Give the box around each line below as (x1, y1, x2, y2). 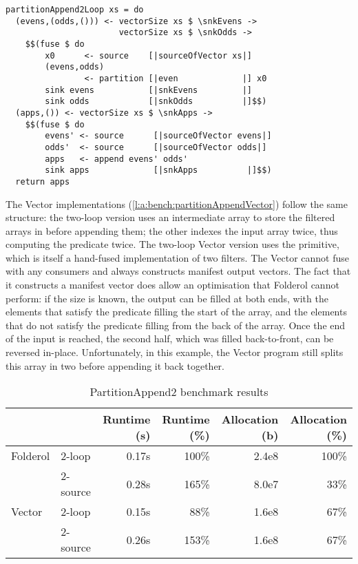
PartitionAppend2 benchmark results (89, 384, 268, 400)
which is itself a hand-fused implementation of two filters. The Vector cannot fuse (6, 250, 349, 264)
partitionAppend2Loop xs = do (6, 5, 144, 14)
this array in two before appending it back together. (6, 358, 224, 373)
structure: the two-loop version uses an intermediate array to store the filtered (6, 210, 335, 224)
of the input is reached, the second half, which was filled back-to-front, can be (6, 331, 334, 346)
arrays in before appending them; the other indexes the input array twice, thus (6, 223, 338, 238)
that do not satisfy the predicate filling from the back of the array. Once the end (6, 317, 346, 332)
